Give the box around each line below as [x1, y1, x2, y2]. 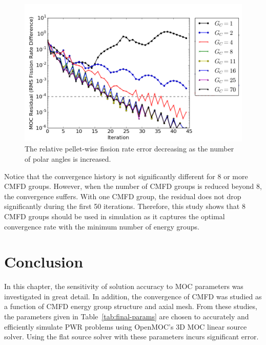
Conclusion [4, 251, 84, 272]
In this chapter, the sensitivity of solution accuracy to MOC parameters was [4, 281, 243, 292]
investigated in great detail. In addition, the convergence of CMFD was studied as [4, 291, 262, 301]
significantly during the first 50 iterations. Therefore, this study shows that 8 [4, 201, 245, 212]
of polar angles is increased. [25, 153, 111, 164]
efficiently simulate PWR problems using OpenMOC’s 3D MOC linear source [4, 321, 247, 332]
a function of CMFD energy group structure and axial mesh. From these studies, [4, 301, 257, 312]
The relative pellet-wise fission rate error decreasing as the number [25, 143, 234, 154]
